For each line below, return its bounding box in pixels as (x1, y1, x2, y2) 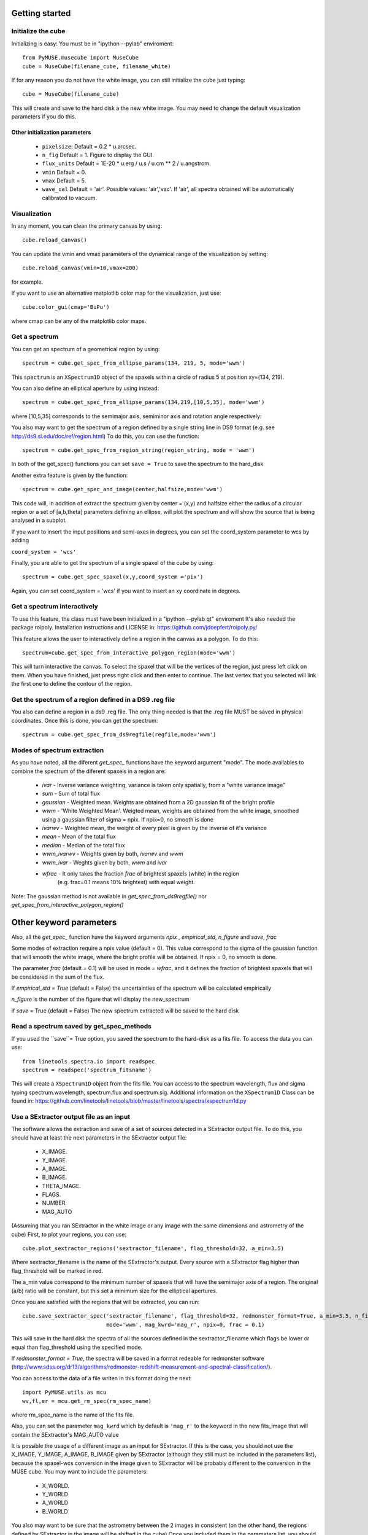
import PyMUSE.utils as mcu (22, 1389, 107, 1396)
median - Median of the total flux (42, 841, 125, 849)
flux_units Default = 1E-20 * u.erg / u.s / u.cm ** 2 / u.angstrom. (42, 160, 211, 167)
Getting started (11, 8, 71, 18)
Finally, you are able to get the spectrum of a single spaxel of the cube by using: (11, 559, 214, 566)
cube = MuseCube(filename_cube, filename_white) (22, 63, 171, 70)
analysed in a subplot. (11, 516, 67, 524)
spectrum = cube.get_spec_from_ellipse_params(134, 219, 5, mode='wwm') (22, 360, 245, 367)
